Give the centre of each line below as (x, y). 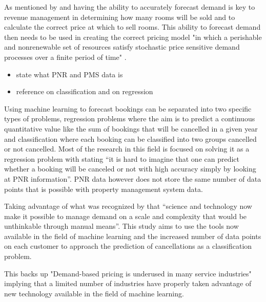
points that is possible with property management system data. (104, 189)
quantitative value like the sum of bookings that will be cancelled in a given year (131, 128)
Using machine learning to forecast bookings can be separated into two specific (128, 108)
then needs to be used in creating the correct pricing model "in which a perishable (133, 37)
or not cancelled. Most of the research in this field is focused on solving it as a (127, 149)
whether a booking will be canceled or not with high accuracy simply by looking (130, 169)
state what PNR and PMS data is (69, 74)
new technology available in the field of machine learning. (94, 293)
